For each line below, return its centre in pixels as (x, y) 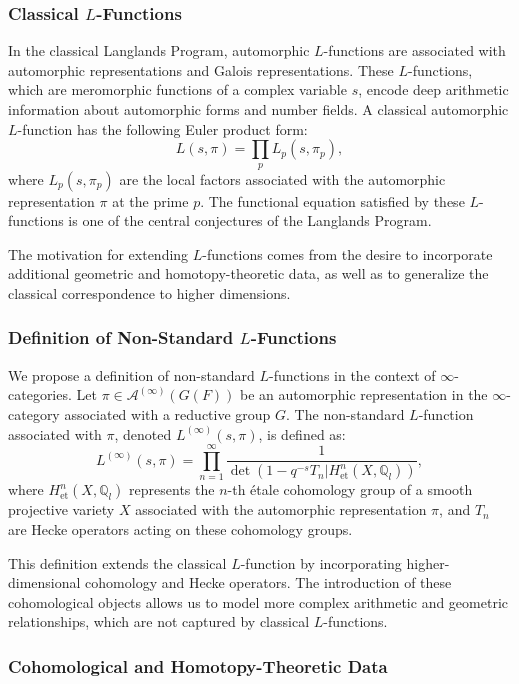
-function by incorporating (321, 562)
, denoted (143, 433)
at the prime (150, 200)
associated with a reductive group (167, 413)
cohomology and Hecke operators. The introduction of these (268, 582)
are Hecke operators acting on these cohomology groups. (180, 528)
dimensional (44, 582)
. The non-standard (345, 413)
